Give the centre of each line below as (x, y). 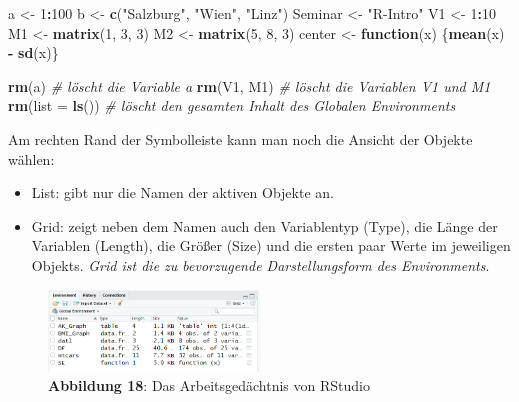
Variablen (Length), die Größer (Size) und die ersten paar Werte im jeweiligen (271, 245)
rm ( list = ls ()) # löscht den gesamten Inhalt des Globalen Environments (232, 105)
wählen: (31, 158)
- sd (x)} (33, 52)
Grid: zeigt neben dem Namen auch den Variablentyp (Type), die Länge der (264, 225)
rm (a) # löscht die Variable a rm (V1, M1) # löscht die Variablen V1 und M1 (249, 85)
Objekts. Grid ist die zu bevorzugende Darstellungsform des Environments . (260, 264)
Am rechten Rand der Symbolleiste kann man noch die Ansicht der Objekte (240, 138)
